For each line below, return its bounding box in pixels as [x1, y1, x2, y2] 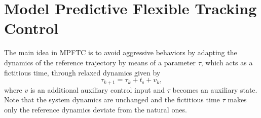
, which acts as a [201, 57, 253, 67]
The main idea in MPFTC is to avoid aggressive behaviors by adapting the [4, 47, 237, 58]
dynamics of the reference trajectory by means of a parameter [4, 57, 196, 67]
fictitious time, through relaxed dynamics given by [4, 67, 161, 77]
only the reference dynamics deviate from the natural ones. [4, 104, 187, 114]
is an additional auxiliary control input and [30, 84, 165, 95]
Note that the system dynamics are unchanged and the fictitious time [4, 94, 220, 105]
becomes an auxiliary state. [172, 84, 257, 95]
